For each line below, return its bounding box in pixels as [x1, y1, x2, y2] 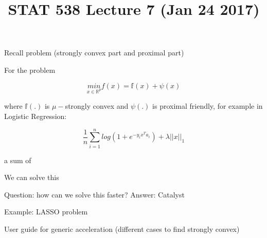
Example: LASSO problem [4, 206, 88, 217]
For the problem [4, 64, 56, 75]
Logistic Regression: [4, 110, 67, 121]
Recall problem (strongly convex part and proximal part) [4, 47, 184, 58]
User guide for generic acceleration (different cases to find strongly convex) [4, 224, 240, 234]
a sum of [4, 154, 31, 165]
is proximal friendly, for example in [152, 101, 263, 111]
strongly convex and [65, 101, 129, 111]
